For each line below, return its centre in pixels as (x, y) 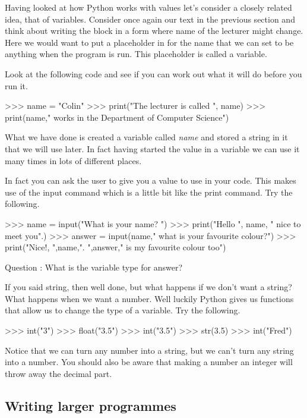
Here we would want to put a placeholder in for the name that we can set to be (149, 42)
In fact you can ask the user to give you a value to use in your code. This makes (151, 180)
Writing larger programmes (91, 405)
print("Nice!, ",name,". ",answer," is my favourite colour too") (115, 247)
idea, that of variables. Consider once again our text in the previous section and (150, 19)
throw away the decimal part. (58, 373)
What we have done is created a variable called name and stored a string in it (146, 137)
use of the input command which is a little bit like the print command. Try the (149, 192)
